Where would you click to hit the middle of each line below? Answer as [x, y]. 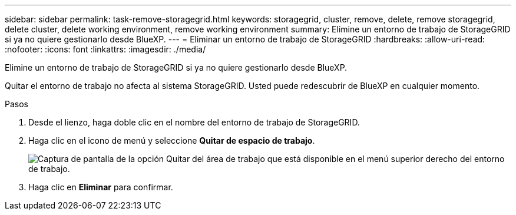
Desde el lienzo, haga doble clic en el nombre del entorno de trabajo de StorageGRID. [194, 122]
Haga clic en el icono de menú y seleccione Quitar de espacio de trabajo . [172, 140]
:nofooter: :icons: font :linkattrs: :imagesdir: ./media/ [105, 49]
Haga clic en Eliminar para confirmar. [101, 187]
